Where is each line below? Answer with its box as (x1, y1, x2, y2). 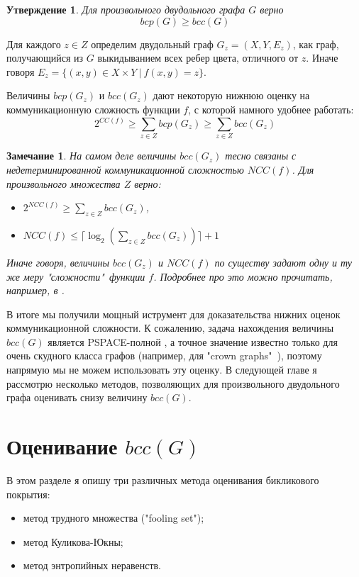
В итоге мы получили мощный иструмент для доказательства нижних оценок (6, 306, 341, 321)
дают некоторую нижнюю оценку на (153, 88, 310, 103)
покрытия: (6, 486, 50, 501)
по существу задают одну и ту (214, 254, 353, 269)
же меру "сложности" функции (6, 269, 145, 284)
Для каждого (6, 36, 61, 51)
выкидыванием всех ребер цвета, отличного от (97, 50, 299, 65)
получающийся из (6, 50, 84, 65)
